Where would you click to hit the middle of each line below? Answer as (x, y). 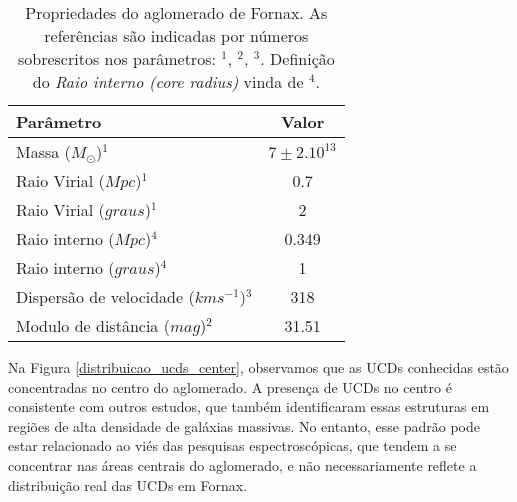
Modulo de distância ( (93, 325)
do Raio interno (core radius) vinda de (168, 81)
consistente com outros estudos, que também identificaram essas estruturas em (249, 406)
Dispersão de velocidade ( (105, 296)
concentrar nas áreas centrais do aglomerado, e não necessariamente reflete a (242, 464)
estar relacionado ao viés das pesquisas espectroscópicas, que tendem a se (232, 445)
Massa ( (43, 151)
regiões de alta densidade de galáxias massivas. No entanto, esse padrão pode (244, 425)
